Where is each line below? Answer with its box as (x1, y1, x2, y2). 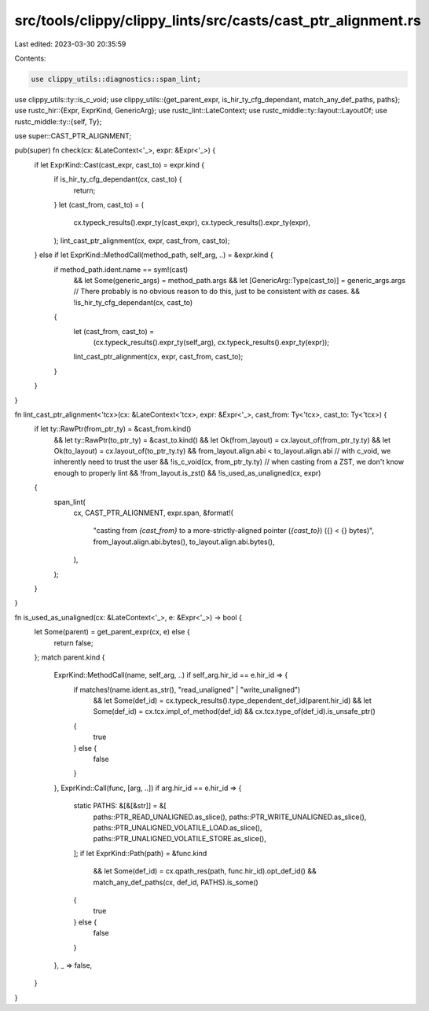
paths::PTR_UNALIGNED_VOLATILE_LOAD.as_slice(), (93, 823, 262, 833)
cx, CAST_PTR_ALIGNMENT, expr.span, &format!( (73, 508, 233, 518)
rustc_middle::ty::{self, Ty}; (14, 116, 102, 126)
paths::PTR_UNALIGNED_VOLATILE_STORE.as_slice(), (93, 834, 266, 844)
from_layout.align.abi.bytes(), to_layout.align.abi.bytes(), (93, 537, 275, 546)
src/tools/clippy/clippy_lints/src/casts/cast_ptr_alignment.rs (14, 12, 422, 29)
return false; (53, 638, 93, 648)
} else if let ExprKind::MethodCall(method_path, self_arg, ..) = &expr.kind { (34, 250, 274, 259)
